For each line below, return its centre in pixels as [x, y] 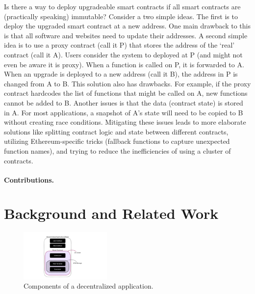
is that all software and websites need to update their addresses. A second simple [126, 35]
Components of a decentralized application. [89, 286]
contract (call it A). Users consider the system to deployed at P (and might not [123, 54]
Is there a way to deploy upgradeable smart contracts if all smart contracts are [122, 6]
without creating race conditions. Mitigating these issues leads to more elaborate [125, 122]
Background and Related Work [111, 213]
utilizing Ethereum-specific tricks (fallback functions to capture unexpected [117, 141]
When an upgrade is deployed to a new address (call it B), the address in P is [121, 74]
